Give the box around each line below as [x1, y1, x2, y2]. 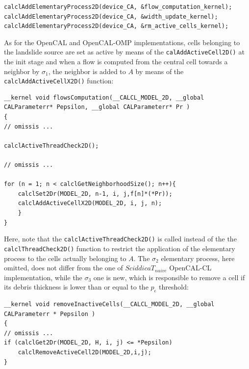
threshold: [159, 282, 189, 292]
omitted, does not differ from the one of [4, 263, 123, 273]
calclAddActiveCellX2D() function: [4, 76, 114, 86]
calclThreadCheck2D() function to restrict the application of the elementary [4, 243, 235, 253]
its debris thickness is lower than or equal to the [4, 282, 149, 292]
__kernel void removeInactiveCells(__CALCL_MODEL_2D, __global [4, 301, 215, 308]
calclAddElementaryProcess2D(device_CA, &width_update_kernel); [4, 13, 218, 20]
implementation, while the [4, 272, 82, 282]
